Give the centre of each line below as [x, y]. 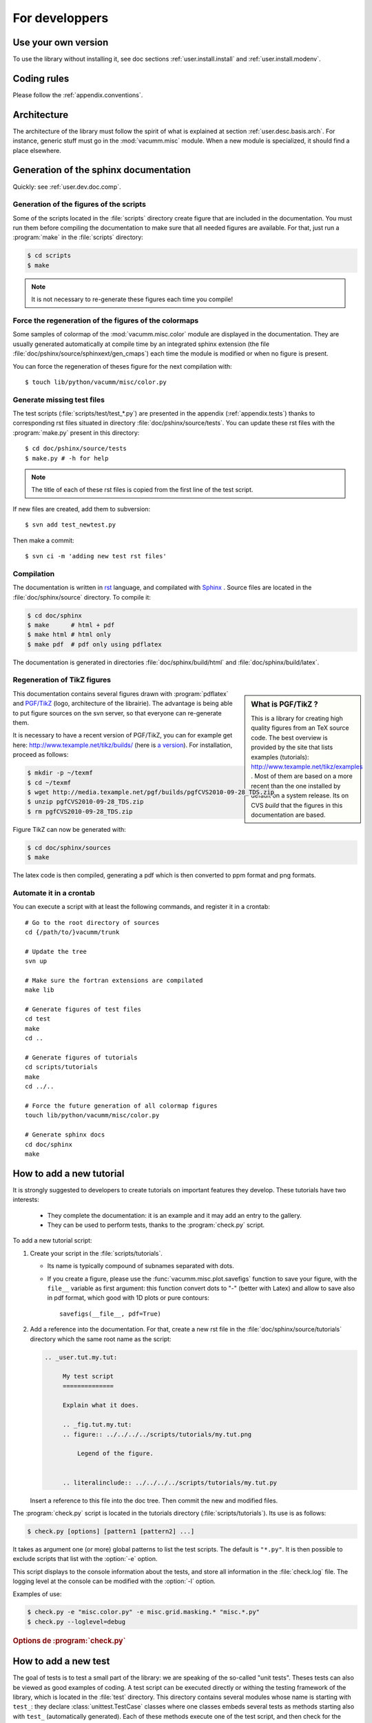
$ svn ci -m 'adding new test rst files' [96, 556]
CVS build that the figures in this [297, 805]
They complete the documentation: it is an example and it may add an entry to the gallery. [175, 1215]
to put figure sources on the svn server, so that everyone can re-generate [117, 713]
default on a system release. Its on [300, 795]
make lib [40, 990]
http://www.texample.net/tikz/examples [307, 767]
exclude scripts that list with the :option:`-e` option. [85, 1559]
